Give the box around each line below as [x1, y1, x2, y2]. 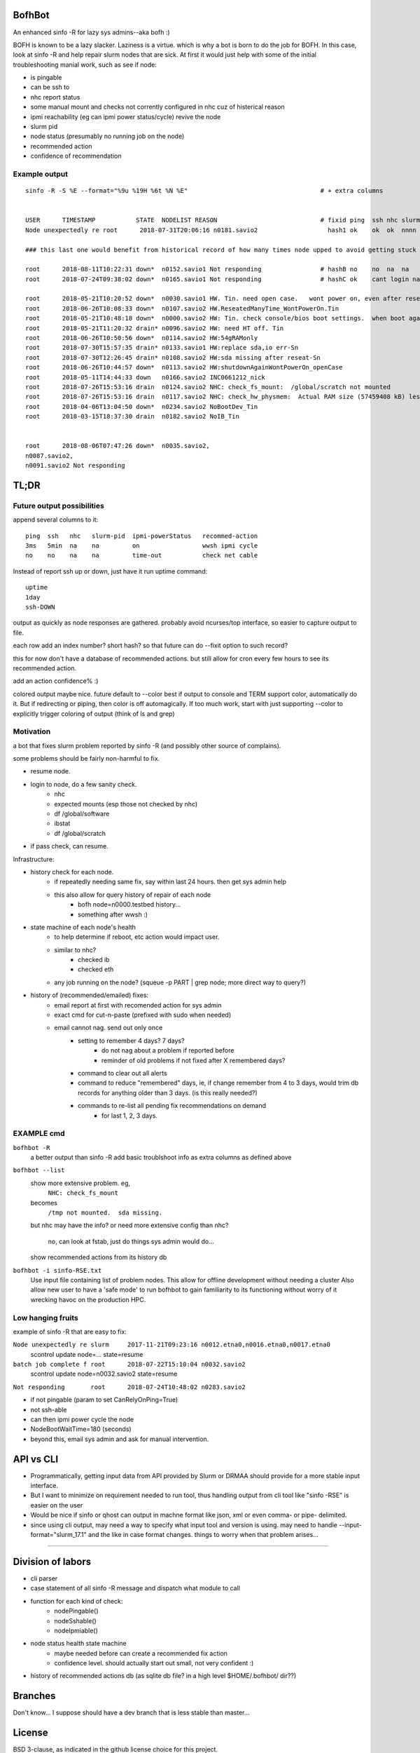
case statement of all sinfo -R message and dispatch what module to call [30, 1584, 241, 1592]
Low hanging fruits [13, 1313, 78, 1322]
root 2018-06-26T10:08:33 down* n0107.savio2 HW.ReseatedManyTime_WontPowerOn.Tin [25, 304, 339, 312]
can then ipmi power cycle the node [30, 1415, 134, 1423]
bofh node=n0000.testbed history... [78, 900, 181, 909]
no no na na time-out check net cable [25, 551, 258, 560]
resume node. [30, 767, 71, 776]
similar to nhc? [54, 945, 97, 954]
